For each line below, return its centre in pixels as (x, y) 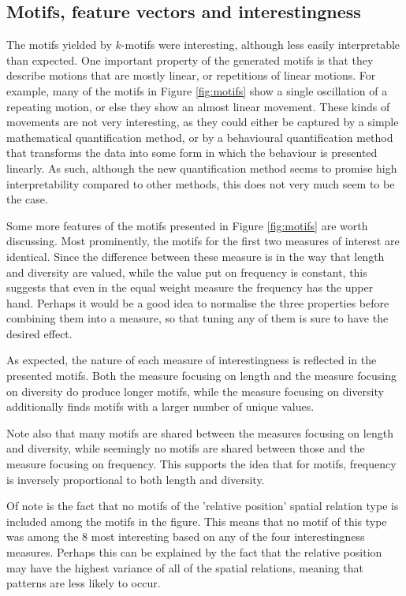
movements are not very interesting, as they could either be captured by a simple (203, 122)
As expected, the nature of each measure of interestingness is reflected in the (192, 360)
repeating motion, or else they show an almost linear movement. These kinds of (198, 106)
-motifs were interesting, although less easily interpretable (261, 45)
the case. (27, 199)
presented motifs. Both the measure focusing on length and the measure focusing (202, 376)
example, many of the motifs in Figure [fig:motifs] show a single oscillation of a (197, 90)
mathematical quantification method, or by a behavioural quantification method (200, 137)
